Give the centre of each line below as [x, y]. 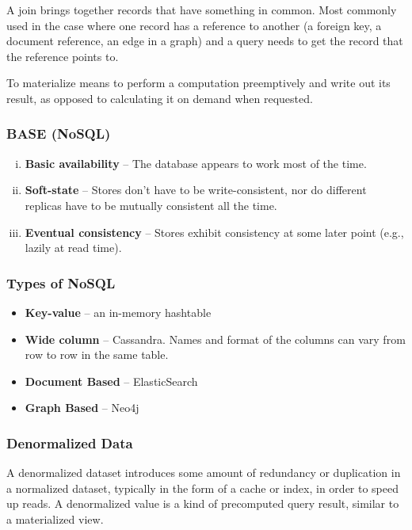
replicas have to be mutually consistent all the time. [151, 205]
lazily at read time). [73, 248]
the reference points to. [63, 56]
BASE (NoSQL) [59, 133]
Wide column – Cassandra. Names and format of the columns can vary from [215, 339]
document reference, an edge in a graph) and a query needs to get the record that [205, 41]
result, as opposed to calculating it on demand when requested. [160, 98]
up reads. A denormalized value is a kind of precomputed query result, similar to [203, 503]
